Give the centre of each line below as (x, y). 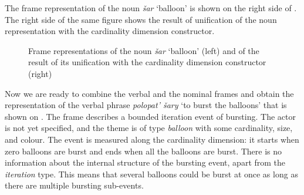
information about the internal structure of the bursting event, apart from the (145, 162)
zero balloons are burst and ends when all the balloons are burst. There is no (143, 151)
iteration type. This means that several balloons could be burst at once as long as (151, 174)
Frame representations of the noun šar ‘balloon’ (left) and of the (144, 50)
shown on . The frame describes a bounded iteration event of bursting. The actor (150, 116)
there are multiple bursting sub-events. (74, 185)
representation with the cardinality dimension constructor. (110, 31)
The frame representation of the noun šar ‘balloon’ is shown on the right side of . (151, 8)
